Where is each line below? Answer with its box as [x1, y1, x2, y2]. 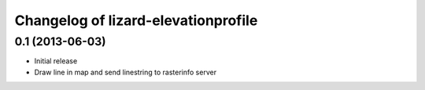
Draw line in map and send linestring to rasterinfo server [34, 67, 216, 77]
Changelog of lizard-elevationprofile [14, 12, 258, 29]
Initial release [34, 56, 78, 66]
